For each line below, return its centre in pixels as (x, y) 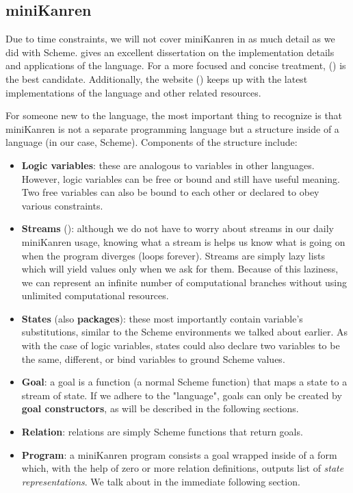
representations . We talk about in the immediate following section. (161, 481)
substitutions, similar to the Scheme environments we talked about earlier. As (185, 332)
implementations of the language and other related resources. (133, 92)
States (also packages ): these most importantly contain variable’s (162, 318)
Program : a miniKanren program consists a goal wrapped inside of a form (179, 454)
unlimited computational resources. (95, 295)
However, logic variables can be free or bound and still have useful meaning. (181, 178)
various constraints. (62, 205)
